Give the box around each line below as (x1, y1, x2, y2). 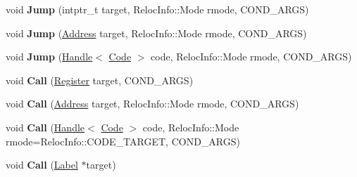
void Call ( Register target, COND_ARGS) (6, 72, 194, 87)
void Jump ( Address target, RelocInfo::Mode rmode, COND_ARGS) (6, 25, 307, 40)
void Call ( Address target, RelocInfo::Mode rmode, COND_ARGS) (6, 96, 299, 111)
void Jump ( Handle (6, 49, 93, 64)
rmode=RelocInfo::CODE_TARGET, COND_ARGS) (6, 133, 240, 148)
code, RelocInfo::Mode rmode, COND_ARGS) (151, 49, 352, 64)
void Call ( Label (6, 157, 78, 172)
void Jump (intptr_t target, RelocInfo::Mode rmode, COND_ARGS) (6, 2, 309, 16)
